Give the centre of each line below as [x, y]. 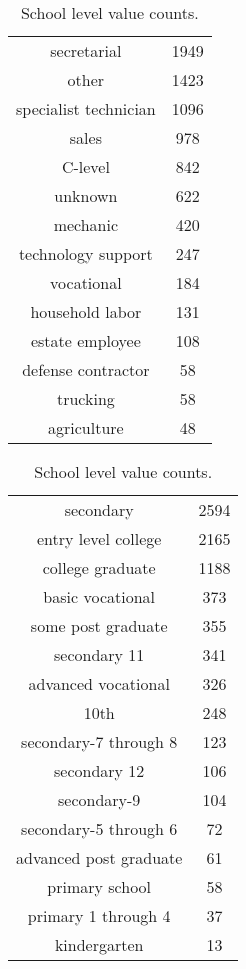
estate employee [85, 340]
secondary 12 [99, 770]
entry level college [99, 538]
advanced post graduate [99, 857]
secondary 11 [99, 654]
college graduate [99, 567]
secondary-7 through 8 [99, 741]
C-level [85, 166]
